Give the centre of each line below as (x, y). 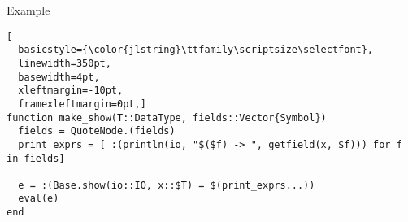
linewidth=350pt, (65, 63)
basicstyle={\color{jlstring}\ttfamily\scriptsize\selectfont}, (196, 50)
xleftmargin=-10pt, (71, 91)
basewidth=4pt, (59, 77)
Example (28, 10)
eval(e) (39, 199)
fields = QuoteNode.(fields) (97, 131)
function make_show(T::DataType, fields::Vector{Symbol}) (167, 118)
